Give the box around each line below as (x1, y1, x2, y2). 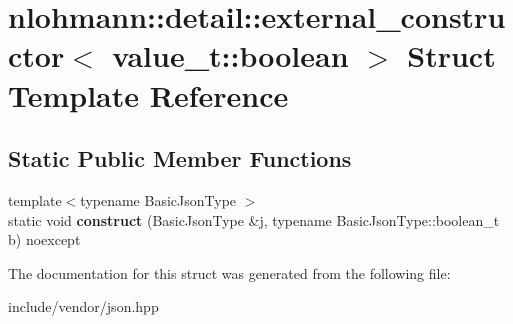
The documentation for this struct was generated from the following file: (8, 262, 451, 283)
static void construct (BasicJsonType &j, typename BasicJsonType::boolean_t (8, 209, 500, 230)
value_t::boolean (112, 35, 349, 76)
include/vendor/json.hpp (8, 296, 159, 317)
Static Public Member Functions (8, 143, 352, 174)
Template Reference (8, 74, 289, 115)
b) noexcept (8, 229, 81, 250)
